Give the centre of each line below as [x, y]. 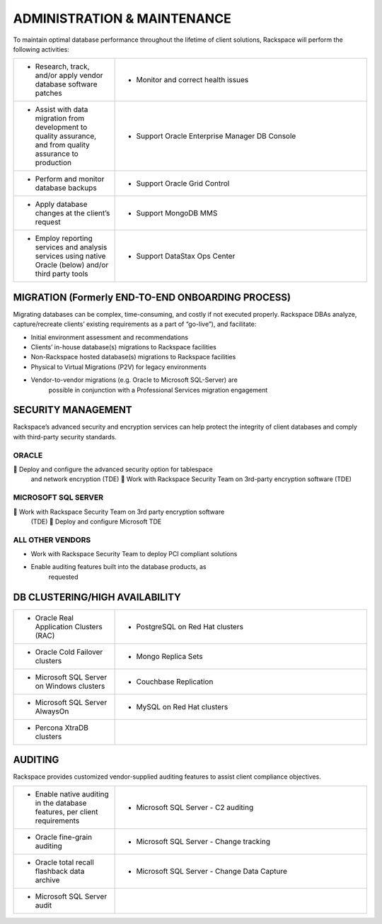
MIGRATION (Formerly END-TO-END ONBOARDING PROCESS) [152, 297]
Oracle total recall [65, 862]
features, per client [66, 811]
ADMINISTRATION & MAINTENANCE [122, 18]
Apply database [61, 204]
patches [49, 94]
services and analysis [71, 247]
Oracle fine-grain [63, 837]
